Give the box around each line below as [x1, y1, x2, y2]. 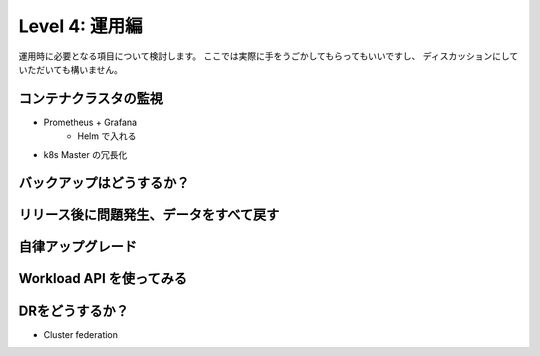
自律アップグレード [18, 238, 137, 255]
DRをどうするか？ [18, 302, 129, 319]
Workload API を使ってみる [18, 270, 187, 287]
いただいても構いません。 [18, 63, 124, 75]
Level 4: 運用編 [18, 15, 144, 37]
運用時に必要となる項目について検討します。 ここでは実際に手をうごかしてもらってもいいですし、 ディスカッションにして [18, 50, 519, 62]
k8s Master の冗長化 [43, 148, 128, 160]
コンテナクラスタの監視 [18, 90, 164, 107]
